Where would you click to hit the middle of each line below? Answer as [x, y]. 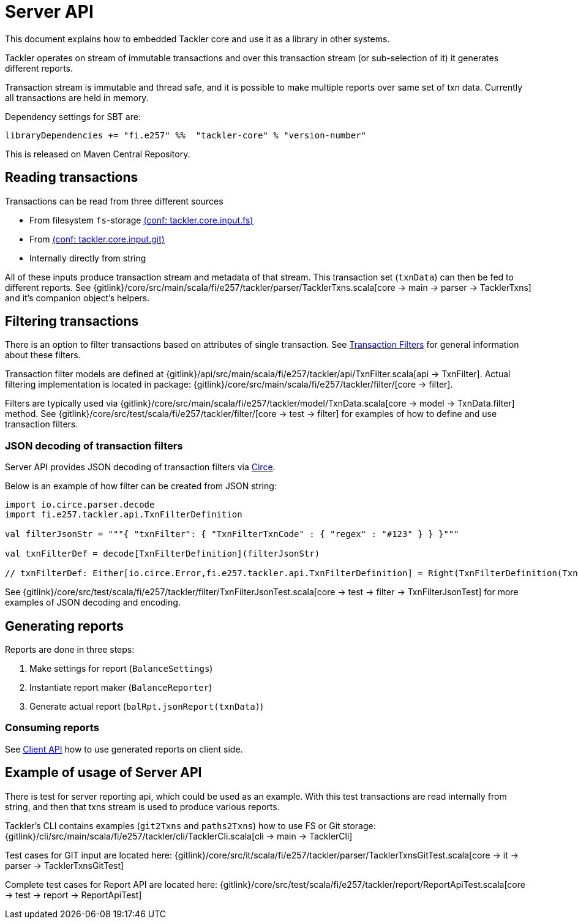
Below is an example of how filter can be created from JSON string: [141, 486]
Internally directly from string [88, 258]
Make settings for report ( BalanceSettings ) [121, 669]
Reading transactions [72, 178]
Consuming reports [52, 728]
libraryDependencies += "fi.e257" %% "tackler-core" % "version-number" [186, 135]
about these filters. [43, 355]
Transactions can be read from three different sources [114, 201]
